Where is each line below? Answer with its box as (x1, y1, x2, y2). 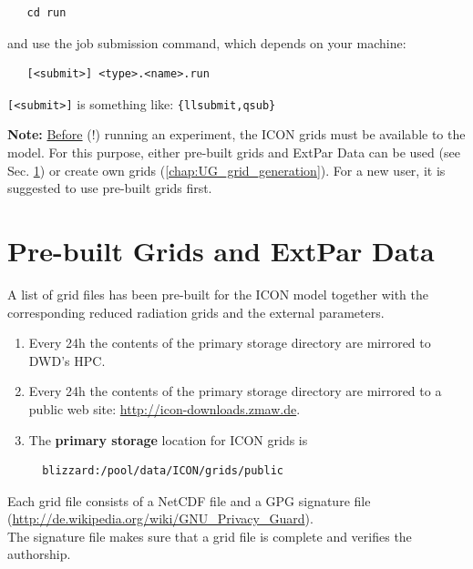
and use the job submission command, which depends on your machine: (7, 33, 406, 52)
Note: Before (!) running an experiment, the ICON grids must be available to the (7, 125, 466, 144)
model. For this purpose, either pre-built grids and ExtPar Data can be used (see (7, 143, 460, 162)
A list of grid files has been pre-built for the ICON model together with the (7, 284, 428, 303)
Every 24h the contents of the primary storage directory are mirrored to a (28, 381, 442, 401)
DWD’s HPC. (28, 351, 106, 370)
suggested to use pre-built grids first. (7, 178, 212, 198)
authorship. (7, 544, 71, 564)
